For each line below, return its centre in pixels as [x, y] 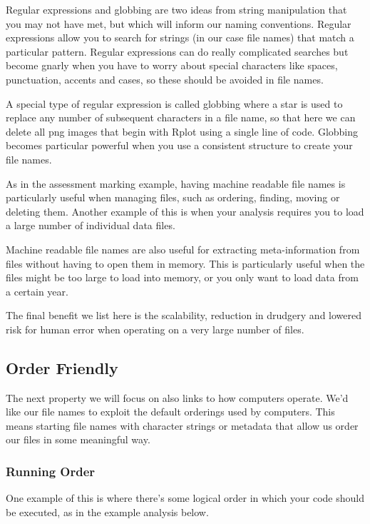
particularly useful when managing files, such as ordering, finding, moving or [173, 197]
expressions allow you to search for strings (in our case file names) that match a [180, 37]
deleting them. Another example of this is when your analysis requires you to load [185, 211]
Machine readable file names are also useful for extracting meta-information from [183, 249]
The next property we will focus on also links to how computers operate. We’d [177, 397]
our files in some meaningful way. [78, 439]
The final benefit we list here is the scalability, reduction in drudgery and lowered [184, 315]
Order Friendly [62, 367]
